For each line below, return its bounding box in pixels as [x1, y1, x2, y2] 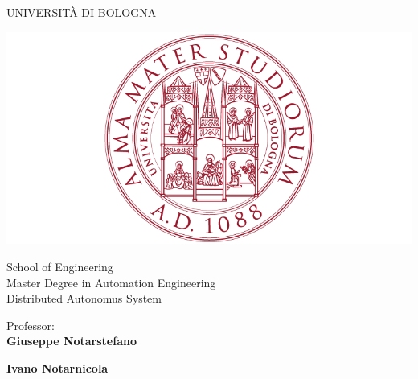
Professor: [6, 316, 55, 333]
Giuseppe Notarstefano [6, 332, 137, 349]
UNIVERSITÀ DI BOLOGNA [6, 4, 157, 20]
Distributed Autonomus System [6, 290, 162, 307]
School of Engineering [6, 258, 113, 275]
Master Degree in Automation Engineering [6, 274, 216, 290]
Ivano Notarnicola [6, 360, 109, 377]
